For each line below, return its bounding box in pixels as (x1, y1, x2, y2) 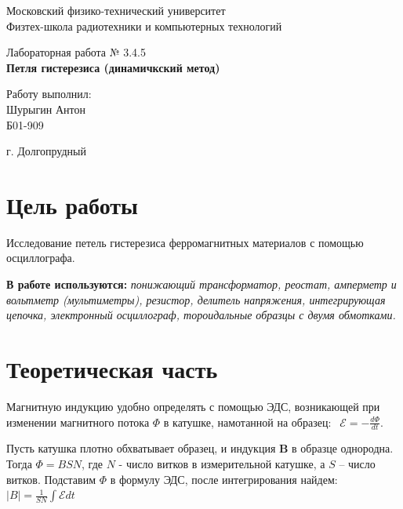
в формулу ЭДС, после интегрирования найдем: (110, 471, 338, 487)
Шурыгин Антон (6, 100, 85, 117)
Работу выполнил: (6, 85, 92, 102)
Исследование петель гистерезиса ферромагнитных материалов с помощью (6, 234, 364, 250)
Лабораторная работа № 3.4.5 (6, 44, 147, 60)
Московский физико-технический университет (6, 2, 226, 18)
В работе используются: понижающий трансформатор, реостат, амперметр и (6, 276, 397, 293)
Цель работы (6, 188, 138, 220)
